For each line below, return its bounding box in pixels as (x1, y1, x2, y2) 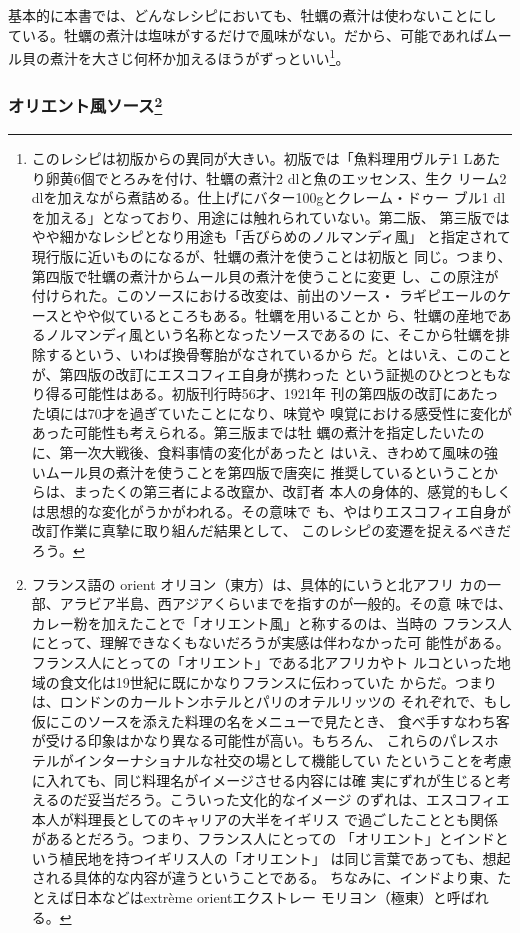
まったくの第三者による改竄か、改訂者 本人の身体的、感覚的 (73, 481, 470, 502)
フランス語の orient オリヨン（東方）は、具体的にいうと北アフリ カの (31, 573, 487, 594)
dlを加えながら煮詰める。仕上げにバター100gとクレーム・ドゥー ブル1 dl (31, 187, 506, 208)
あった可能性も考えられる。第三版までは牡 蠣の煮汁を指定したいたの (31, 422, 485, 443)
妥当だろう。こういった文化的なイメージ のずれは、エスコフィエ (87, 789, 510, 810)
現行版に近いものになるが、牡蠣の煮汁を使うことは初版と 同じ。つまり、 (31, 246, 512, 267)
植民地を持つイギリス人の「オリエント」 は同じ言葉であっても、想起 (59, 847, 511, 868)
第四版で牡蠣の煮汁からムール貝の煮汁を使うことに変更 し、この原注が (31, 265, 499, 286)
